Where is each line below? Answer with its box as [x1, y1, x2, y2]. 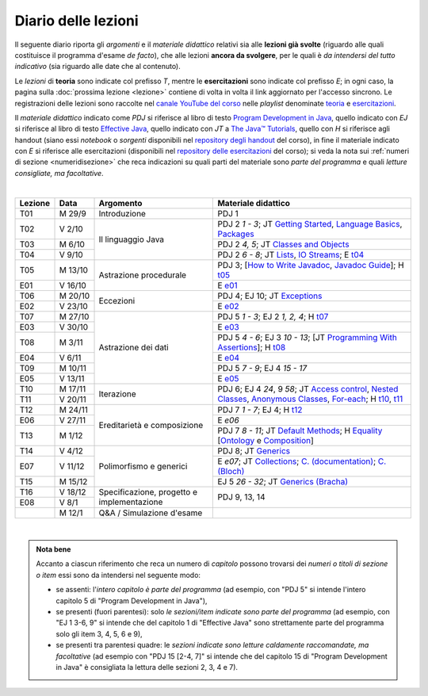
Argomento [98, 197, 143, 208]
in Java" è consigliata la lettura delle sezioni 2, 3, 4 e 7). [55, 662, 238, 671]
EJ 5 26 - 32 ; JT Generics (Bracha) [217, 476, 349, 487]
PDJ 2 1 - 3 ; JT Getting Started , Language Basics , [217, 218, 403, 229]
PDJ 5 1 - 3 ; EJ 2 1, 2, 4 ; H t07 [217, 311, 329, 322]
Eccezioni [98, 296, 136, 307]
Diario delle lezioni [14, 12, 139, 29]
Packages [217, 228, 254, 239]
